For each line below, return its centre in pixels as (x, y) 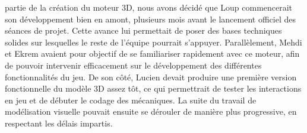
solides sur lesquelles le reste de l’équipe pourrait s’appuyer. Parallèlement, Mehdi (153, 42)
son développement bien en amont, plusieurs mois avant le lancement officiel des (150, 19)
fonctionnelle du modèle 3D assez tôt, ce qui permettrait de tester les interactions (153, 88)
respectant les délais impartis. (59, 123)
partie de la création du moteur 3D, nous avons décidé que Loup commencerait (149, 7)
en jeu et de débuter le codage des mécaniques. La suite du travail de (131, 100)
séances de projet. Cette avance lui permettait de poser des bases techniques (143, 30)
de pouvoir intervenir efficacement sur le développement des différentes (133, 65)
